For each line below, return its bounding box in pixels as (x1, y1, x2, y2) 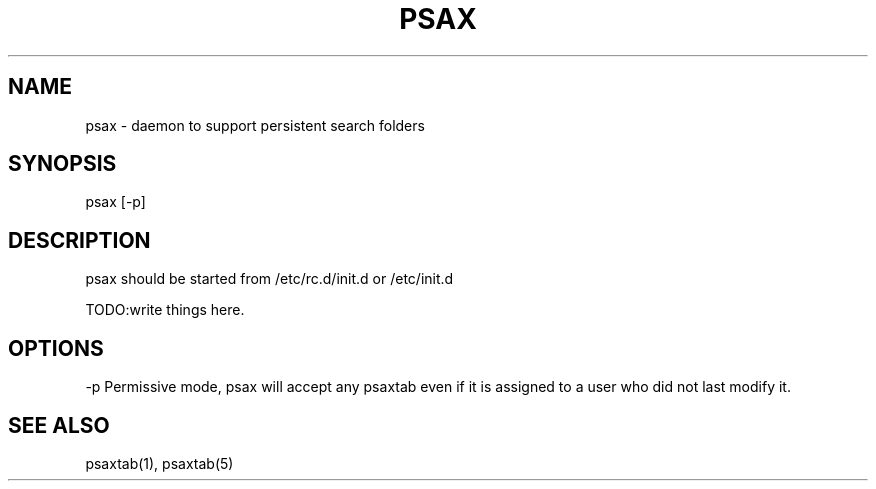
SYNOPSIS (8, 151, 117, 177)
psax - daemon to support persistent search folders (85, 116, 425, 134)
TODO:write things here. (85, 301, 245, 319)
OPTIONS (8, 335, 104, 361)
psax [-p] (85, 193, 146, 211)
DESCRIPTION (8, 227, 151, 253)
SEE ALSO (8, 412, 110, 438)
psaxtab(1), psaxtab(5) (85, 454, 234, 472)
